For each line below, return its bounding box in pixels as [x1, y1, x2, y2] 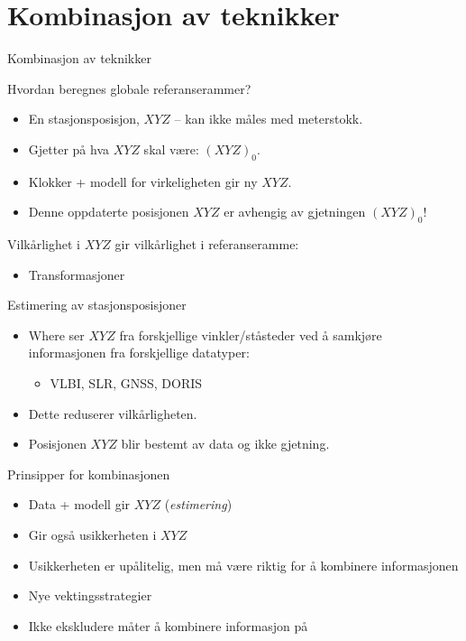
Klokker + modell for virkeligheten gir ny [28, 172, 258, 190]
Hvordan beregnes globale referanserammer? [7, 79, 251, 98]
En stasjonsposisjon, [28, 109, 140, 128]
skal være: [143, 139, 199, 158]
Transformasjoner [28, 265, 125, 283]
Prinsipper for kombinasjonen [7, 464, 170, 483]
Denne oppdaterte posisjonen [28, 202, 189, 221]
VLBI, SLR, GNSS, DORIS [50, 374, 203, 393]
